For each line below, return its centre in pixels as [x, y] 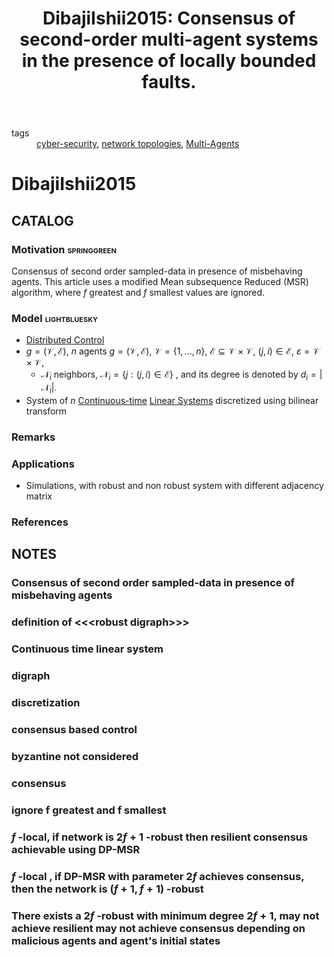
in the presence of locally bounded [169, 61]
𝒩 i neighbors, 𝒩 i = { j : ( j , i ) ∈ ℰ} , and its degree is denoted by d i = [179, 375]
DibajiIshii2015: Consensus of [169, 18]
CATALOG [42, 220]
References [40, 522]
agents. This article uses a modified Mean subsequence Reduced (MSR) [160, 282]
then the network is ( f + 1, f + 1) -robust [107, 889]
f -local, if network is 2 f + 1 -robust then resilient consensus [160, 837]
